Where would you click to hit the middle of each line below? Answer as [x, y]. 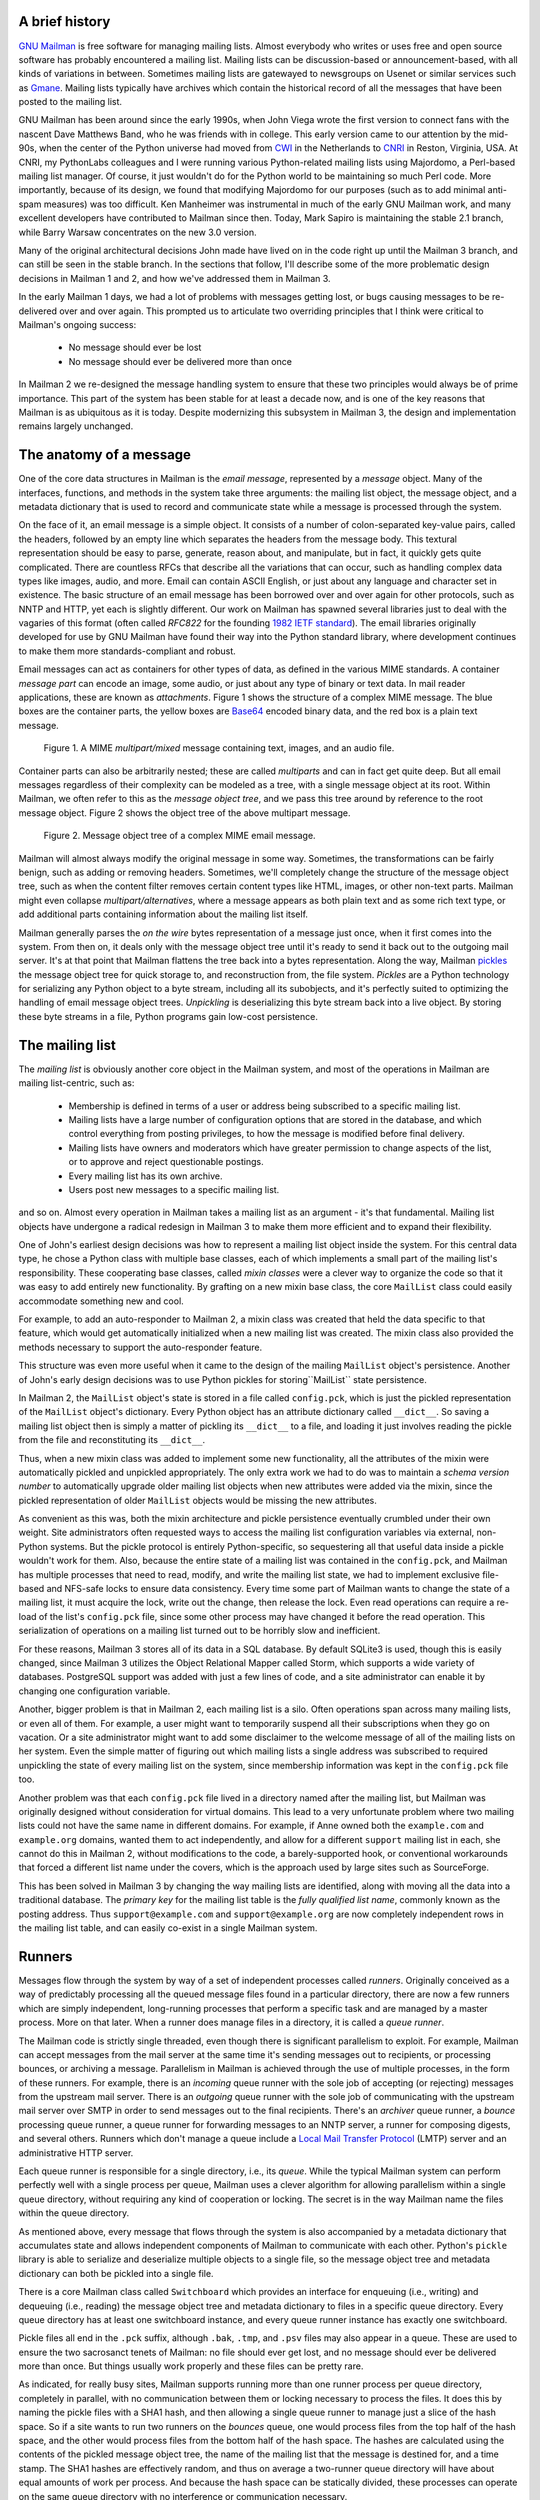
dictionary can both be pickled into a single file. [116, 2273]
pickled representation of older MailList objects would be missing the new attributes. [197, 1500]
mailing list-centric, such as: [76, 1083]
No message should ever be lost [135, 347]
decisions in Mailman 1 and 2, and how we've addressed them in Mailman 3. [174, 278]
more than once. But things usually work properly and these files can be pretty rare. [191, 2366]
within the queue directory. [74, 2213]
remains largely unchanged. [76, 426]
